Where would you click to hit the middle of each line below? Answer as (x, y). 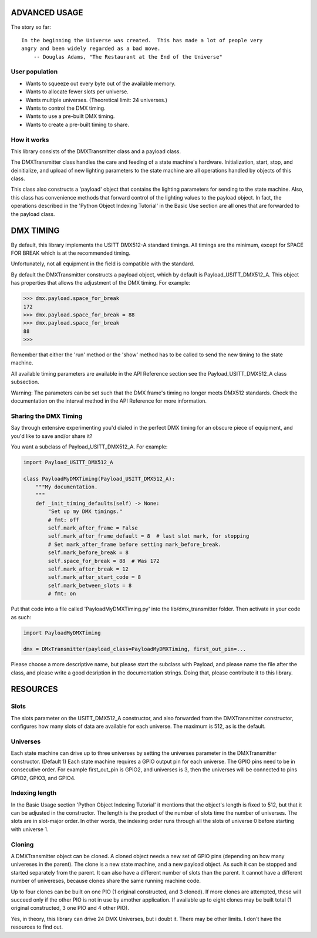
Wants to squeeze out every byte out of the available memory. (101, 83)
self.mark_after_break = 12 (88, 569)
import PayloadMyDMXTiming (62, 633)
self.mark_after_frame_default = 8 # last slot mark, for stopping (149, 536)
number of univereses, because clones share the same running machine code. (106, 881)
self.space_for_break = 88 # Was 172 (104, 561)
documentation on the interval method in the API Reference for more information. (109, 401)
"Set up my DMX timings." (85, 512)
